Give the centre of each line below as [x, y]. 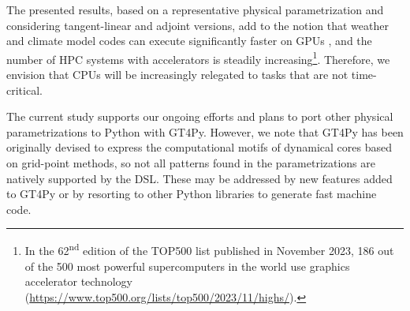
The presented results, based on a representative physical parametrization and [195, 9]
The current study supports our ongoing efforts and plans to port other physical [200, 116]
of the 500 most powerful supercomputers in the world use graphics [187, 266]
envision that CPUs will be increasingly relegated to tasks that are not [177, 75]
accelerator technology [78, 281]
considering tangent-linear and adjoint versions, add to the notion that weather [198, 25]
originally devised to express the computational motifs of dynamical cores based [199, 147]
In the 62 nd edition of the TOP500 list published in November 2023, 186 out [209, 249]
